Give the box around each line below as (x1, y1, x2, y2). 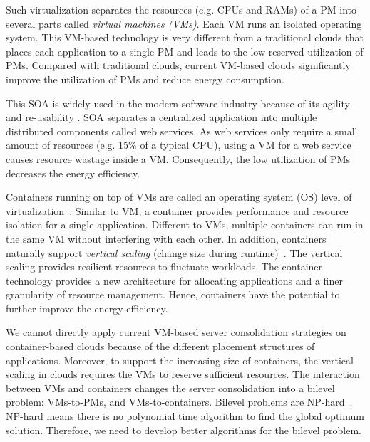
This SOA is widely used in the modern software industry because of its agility (6, 95, 350, 110)
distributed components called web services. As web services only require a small (6, 123, 358, 138)
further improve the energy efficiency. (6, 300, 168, 315)
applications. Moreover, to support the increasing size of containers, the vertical (6, 352, 354, 367)
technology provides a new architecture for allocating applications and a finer (6, 273, 343, 288)
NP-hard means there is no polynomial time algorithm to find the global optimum (6, 409, 364, 423)
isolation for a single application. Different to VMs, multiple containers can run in (6, 217, 364, 232)
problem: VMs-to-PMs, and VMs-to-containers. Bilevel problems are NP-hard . (6, 394, 353, 409)
